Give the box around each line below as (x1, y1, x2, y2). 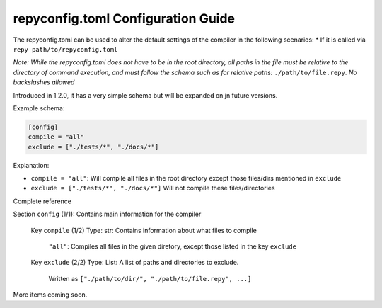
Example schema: (13, 103, 65, 113)
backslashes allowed (13, 78, 75, 86)
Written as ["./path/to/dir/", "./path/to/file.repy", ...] (48, 274, 252, 283)
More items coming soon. (13, 290, 88, 299)
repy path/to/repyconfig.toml (13, 45, 118, 53)
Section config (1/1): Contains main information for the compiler (13, 210, 202, 219)
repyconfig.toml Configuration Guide (13, 11, 236, 26)
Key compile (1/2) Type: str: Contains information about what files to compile (30, 226, 257, 234)
